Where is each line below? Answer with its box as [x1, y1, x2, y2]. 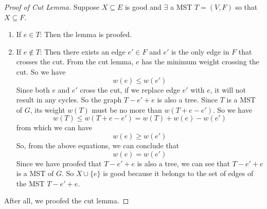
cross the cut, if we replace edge [80, 84, 181, 95]
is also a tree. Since [157, 94, 218, 105]
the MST [16, 178, 45, 188]
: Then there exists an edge [40, 46, 126, 57]
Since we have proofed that [16, 158, 102, 168]
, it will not [210, 84, 246, 95]
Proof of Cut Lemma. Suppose [4, 2, 100, 12]
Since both [16, 84, 50, 95]
